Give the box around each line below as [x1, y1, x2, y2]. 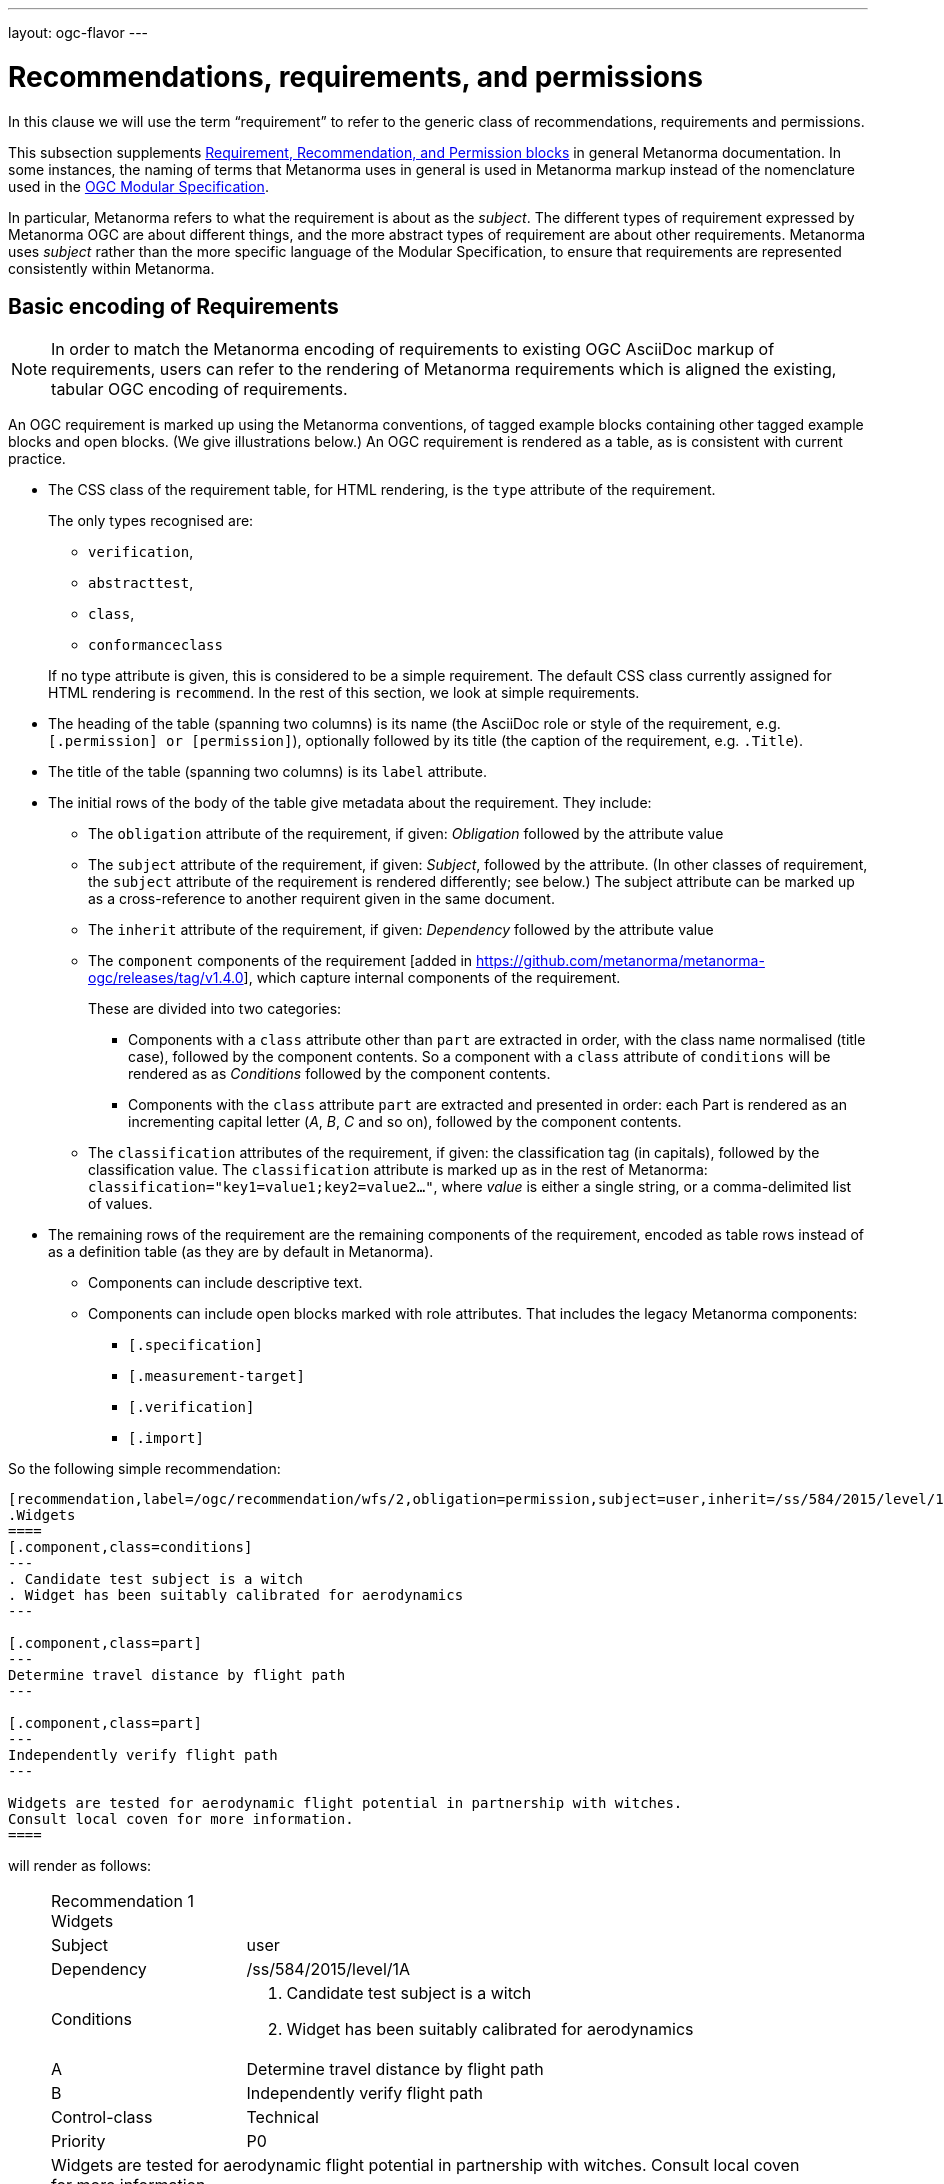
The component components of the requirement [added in [88, 952, 473, 970]
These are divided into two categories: [88, 1000, 342, 1018]
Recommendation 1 [51, 1891, 194, 1912]
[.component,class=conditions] [8, 1539, 253, 1556]
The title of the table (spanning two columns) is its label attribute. [48, 763, 487, 781]
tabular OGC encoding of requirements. [51, 379, 348, 400]
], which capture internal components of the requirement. [243, 969, 621, 987]
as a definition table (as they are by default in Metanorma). [48, 1243, 434, 1261]
